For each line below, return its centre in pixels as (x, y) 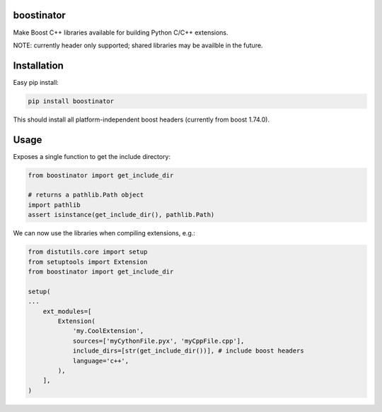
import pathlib (54, 205)
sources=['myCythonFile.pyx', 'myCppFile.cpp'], (158, 341)
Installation (38, 65)
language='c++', (101, 361)
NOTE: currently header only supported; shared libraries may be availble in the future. (138, 45)
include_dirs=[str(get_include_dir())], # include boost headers (188, 351)
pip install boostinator (71, 101)
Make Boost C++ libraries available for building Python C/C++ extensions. (121, 33)
